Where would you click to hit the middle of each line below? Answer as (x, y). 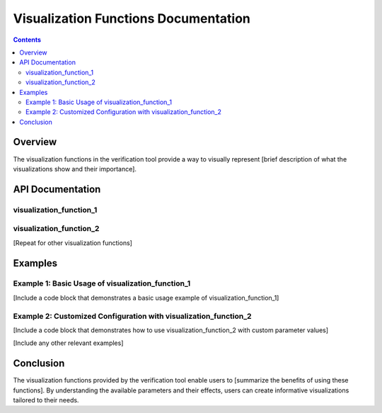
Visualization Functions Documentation (132, 18)
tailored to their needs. (46, 400)
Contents (27, 40)
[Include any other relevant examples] (68, 343)
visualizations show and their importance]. (75, 169)
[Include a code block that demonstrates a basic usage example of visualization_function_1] (146, 298)
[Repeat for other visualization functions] (73, 243)
